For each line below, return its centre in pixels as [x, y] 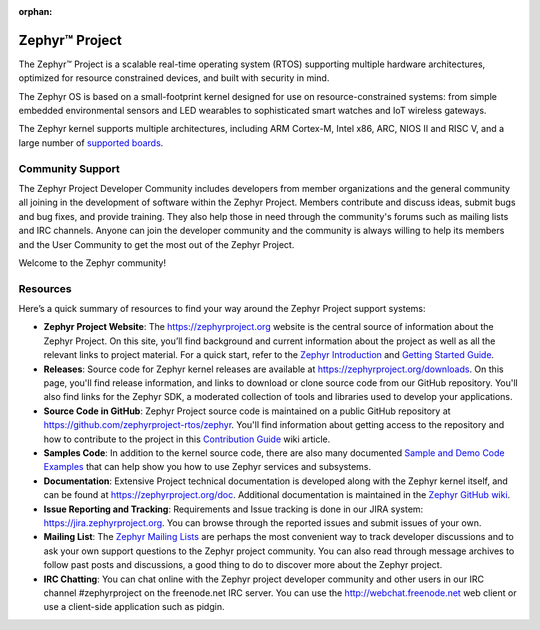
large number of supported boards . [91, 142]
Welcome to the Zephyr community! [92, 262]
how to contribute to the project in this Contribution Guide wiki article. [187, 439]
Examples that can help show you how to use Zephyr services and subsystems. [207, 467]
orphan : [35, 11]
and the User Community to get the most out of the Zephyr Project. [156, 244]
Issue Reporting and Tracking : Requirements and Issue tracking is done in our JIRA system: [233, 509]
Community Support [69, 168]
